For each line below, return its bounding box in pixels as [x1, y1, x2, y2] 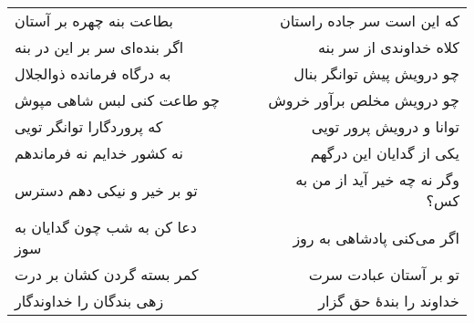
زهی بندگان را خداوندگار [15, 290, 164, 311]
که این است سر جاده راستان [279, 10, 459, 31]
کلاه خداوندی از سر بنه [318, 36, 459, 57]
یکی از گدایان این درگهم [310, 142, 459, 163]
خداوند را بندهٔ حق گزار [318, 290, 459, 311]
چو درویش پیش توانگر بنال [294, 63, 459, 84]
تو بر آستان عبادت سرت [308, 264, 459, 285]
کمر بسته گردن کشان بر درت [15, 264, 199, 285]
